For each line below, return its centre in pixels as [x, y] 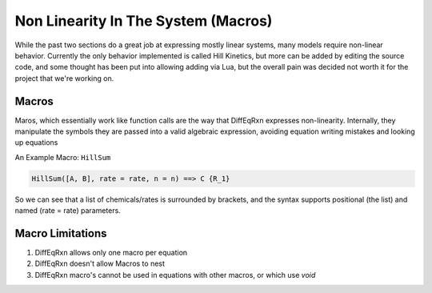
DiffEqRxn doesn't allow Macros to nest [100, 263]
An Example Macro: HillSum [63, 157]
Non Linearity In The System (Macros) [144, 21]
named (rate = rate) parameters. [68, 211]
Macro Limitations [61, 233]
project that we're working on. [64, 78]
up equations [36, 142]
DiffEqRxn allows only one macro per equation [111, 253]
